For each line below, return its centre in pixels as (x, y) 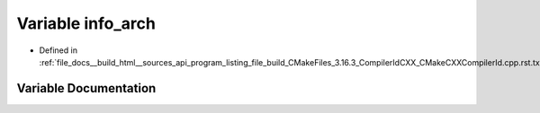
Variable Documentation (86, 88)
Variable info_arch (86, 23)
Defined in (58, 50)
